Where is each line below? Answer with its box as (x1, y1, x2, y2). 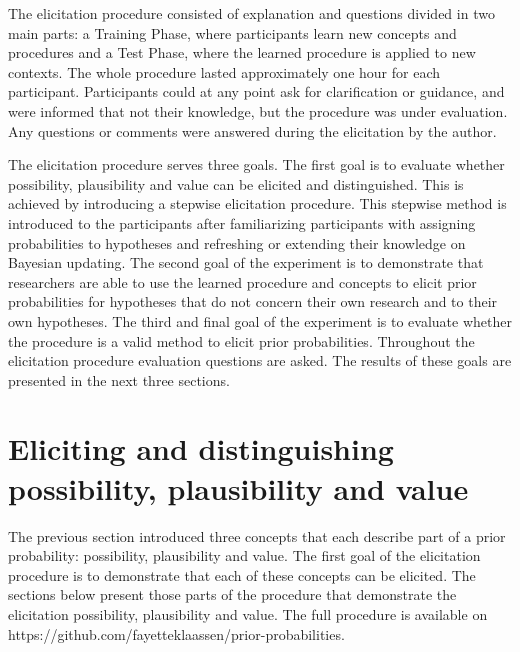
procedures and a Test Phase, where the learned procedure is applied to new (8, 42, 476, 63)
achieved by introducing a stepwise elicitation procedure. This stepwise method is (8, 193, 507, 214)
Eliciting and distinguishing (8, 428, 394, 469)
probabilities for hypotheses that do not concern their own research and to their (8, 291, 498, 312)
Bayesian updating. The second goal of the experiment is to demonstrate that (8, 252, 484, 273)
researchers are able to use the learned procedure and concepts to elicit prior (8, 271, 477, 292)
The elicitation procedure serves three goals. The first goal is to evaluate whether (8, 154, 505, 175)
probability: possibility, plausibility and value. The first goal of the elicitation (8, 545, 481, 566)
